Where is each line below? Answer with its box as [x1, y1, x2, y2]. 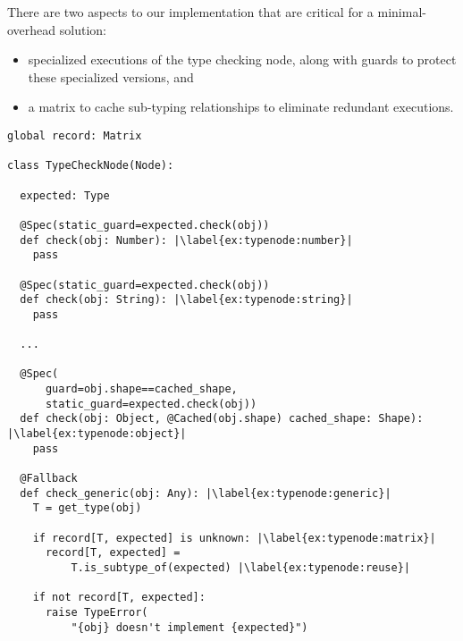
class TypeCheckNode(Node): [7, 159, 174, 173]
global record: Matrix [7, 129, 142, 142]
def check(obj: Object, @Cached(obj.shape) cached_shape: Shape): [20, 412, 424, 426]
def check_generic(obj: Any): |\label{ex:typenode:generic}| [20, 486, 391, 500]
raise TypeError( [45, 605, 148, 619]
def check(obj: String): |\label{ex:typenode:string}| [20, 293, 353, 307]
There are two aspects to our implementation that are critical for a [7, 3, 374, 21]
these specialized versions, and [28, 67, 194, 86]
